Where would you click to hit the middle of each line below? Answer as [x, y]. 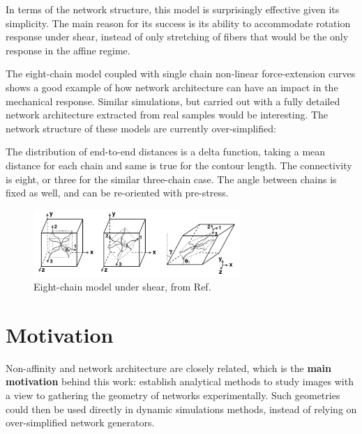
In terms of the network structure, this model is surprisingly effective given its [173, 9]
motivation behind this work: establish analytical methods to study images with [180, 381]
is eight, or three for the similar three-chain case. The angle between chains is [171, 179]
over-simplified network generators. [80, 423]
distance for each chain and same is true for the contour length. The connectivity [179, 165]
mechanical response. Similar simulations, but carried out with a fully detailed [173, 101]
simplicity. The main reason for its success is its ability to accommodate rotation [178, 23]
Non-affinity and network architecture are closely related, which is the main [169, 367]
